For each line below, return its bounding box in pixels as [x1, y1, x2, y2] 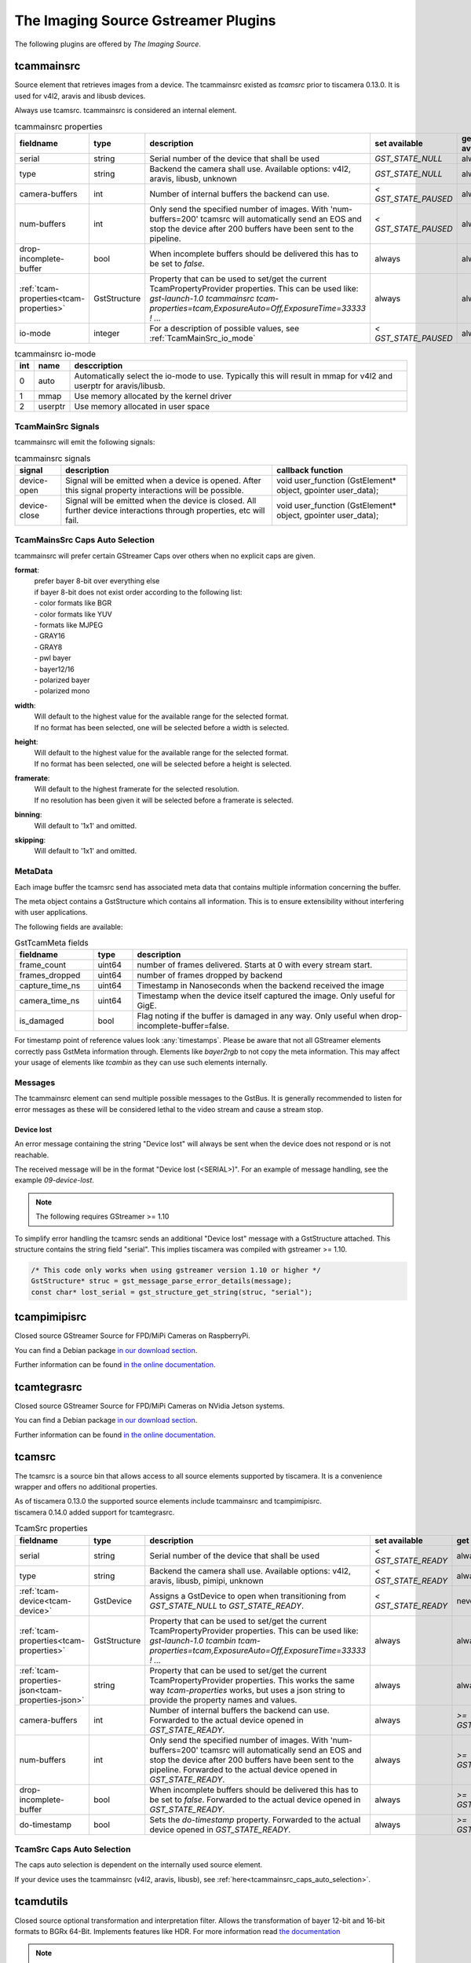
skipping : [14, 835, 46, 845]
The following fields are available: [14, 922, 123, 931]
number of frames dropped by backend [137, 970, 283, 981]
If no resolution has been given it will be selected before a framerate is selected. [34, 795, 294, 805]
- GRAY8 [34, 642, 63, 652]
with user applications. [14, 908, 88, 917]
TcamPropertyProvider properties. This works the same [149, 1675, 355, 1686]
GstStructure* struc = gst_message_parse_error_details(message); [31, 1277, 292, 1285]
